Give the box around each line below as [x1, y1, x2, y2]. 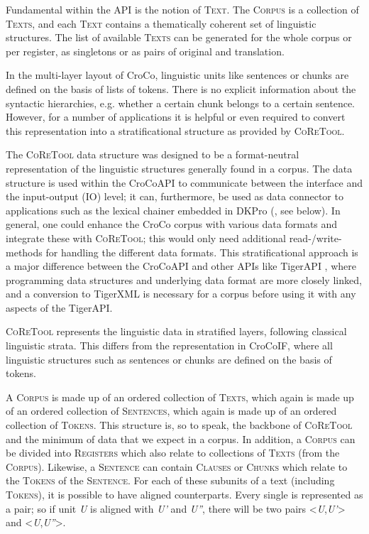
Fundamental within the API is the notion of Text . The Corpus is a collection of [6, 2, 359, 16]
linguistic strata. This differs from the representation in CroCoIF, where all [6, 338, 333, 353]
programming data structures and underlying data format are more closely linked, [6, 272, 362, 287]
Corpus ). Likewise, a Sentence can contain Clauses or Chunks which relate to [6, 459, 348, 474]
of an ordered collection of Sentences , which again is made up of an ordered [6, 403, 337, 418]
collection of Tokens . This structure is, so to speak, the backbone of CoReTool [6, 418, 353, 432]
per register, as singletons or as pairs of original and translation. [6, 43, 285, 58]
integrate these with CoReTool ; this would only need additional [6, 230, 286, 245]
